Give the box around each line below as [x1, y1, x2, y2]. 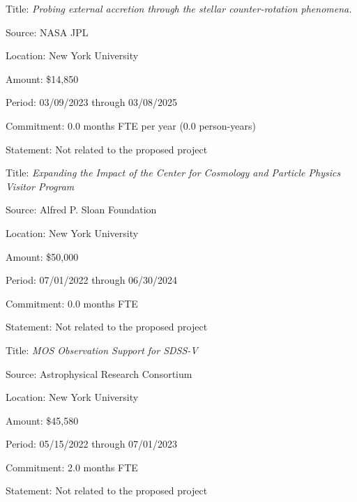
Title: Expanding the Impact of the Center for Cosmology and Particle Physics [6, 165, 341, 180]
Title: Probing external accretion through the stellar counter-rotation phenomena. [6, 1, 352, 15]
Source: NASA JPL [6, 24, 89, 39]
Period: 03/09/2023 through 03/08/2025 [6, 95, 178, 109]
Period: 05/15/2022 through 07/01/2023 [6, 436, 178, 451]
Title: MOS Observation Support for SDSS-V [6, 342, 198, 357]
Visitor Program [6, 178, 75, 193]
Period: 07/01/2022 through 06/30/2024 [6, 273, 178, 287]
